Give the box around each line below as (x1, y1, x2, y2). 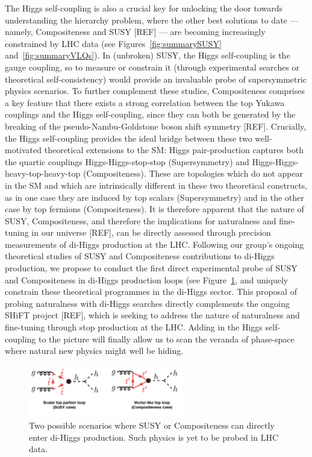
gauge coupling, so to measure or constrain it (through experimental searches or (5, 60, 300, 73)
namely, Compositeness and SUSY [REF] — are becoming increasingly (5, 25, 266, 38)
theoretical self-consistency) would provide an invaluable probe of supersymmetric (5, 72, 307, 85)
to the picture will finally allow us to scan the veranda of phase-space (39, 332, 295, 345)
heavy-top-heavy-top (5, 167, 81, 180)
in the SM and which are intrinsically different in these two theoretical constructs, (5, 178, 308, 191)
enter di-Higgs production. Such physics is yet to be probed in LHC (29, 430, 279, 443)
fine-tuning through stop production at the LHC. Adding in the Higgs (5, 321, 263, 333)
